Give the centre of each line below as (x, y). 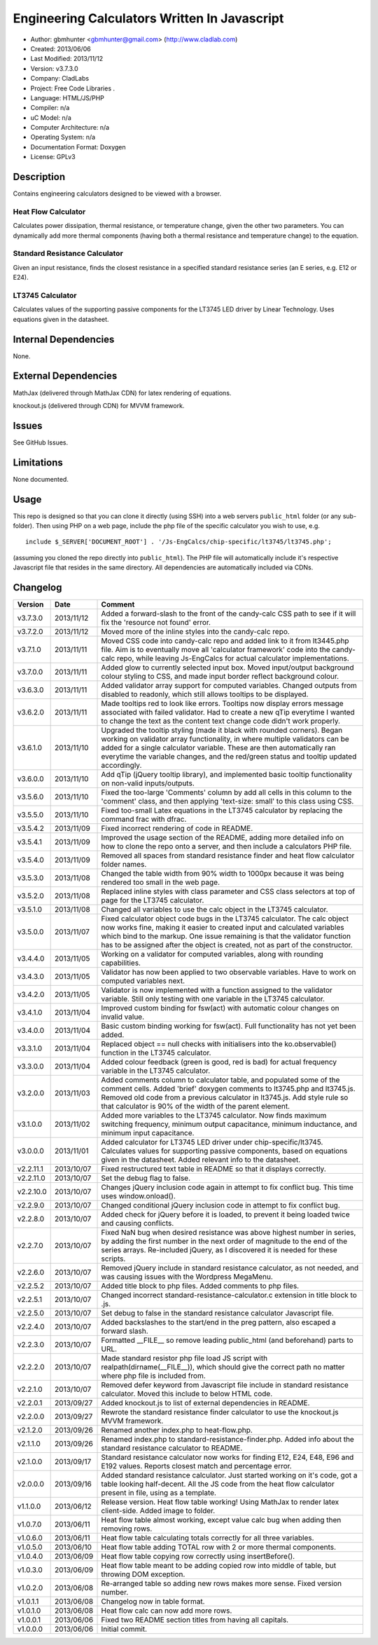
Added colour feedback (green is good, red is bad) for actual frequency (219, 1062)
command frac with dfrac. (144, 819)
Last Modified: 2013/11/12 (67, 59)
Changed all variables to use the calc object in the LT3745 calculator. (215, 909)
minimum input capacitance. (148, 1133)
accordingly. (121, 766)
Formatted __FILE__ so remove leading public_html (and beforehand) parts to (227, 1341)
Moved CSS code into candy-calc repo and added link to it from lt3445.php (225, 641)
